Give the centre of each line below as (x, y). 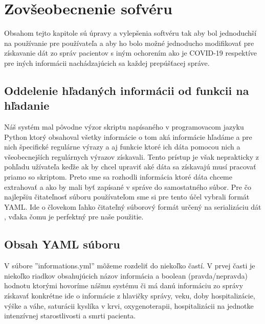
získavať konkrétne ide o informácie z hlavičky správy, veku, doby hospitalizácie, (130, 296)
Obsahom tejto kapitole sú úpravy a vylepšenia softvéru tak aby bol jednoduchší (130, 33)
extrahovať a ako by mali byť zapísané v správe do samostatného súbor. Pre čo (128, 186)
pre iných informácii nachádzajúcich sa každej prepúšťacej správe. (107, 63)
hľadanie (27, 105)
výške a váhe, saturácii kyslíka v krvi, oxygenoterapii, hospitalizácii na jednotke (129, 305)
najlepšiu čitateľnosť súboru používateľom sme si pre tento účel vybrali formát (127, 197)
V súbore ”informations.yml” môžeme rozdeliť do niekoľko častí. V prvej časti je (130, 266)
